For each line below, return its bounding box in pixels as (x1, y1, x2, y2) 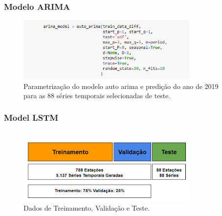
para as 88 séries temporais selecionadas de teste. (23, 90, 171, 101)
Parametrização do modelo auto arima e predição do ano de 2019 (23, 81, 219, 91)
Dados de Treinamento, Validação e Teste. (23, 203, 150, 213)
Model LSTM (4, 111, 59, 123)
